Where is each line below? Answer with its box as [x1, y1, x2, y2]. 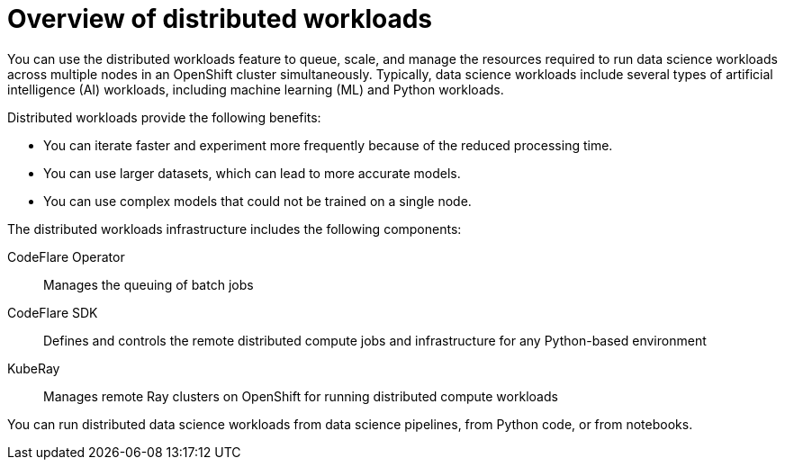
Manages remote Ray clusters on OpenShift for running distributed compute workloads [43, 388, 558, 404]
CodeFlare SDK [7, 304, 98, 320]
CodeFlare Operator [7, 248, 125, 265]
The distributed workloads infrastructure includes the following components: [7, 220, 462, 237]
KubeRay [7, 360, 60, 376]
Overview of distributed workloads [7, 4, 433, 34]
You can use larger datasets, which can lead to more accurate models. [43, 165, 461, 181]
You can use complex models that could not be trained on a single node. [43, 193, 472, 209]
